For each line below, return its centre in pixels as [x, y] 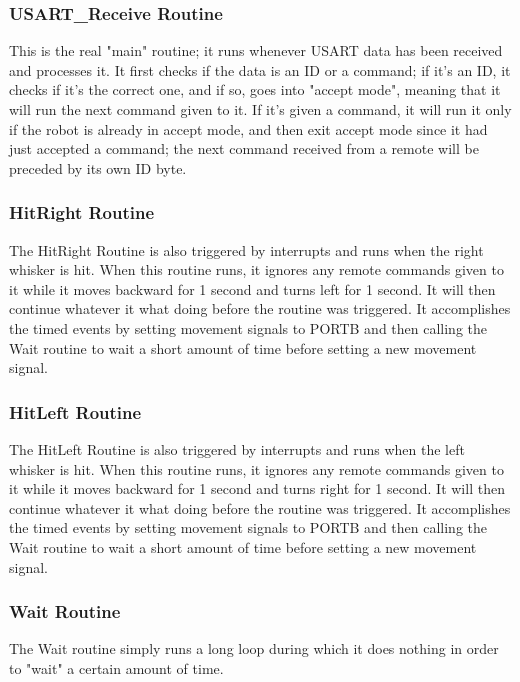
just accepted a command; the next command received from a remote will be [244, 148]
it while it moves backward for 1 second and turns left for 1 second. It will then [252, 288]
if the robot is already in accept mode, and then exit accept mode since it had [248, 128]
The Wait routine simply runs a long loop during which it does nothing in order [254, 648]
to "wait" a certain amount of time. [116, 667]
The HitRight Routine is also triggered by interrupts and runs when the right [246, 249]
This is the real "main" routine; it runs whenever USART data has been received [256, 50]
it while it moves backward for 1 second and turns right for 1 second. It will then [257, 488]
